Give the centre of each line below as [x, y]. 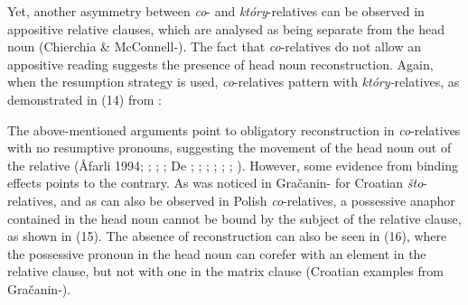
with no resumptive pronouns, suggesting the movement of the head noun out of [229, 148]
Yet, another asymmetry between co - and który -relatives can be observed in [216, 11]
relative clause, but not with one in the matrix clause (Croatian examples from [225, 271]
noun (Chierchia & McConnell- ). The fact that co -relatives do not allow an [214, 46]
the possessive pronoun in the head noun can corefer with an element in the [217, 253]
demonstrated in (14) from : [84, 99]
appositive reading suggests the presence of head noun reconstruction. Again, [220, 64]
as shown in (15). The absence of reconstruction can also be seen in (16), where [227, 236]
